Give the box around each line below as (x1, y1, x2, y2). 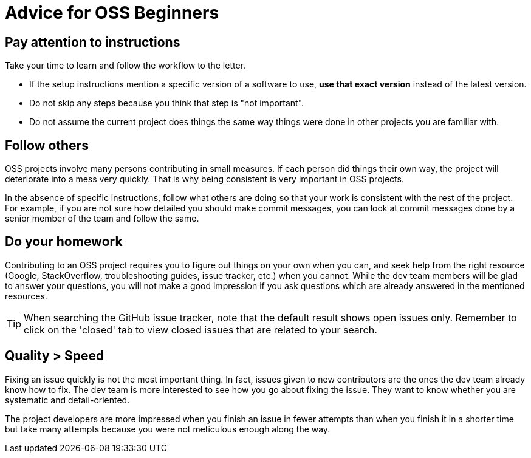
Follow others (5, 137, 89, 153)
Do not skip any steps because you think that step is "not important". (29, 98, 304, 109)
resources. (5, 290, 47, 301)
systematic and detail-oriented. (5, 394, 130, 405)
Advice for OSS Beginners (5, 2, 219, 23)
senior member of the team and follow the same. (5, 213, 199, 224)
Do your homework (5, 234, 123, 250)
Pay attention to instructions (5, 34, 180, 50)
